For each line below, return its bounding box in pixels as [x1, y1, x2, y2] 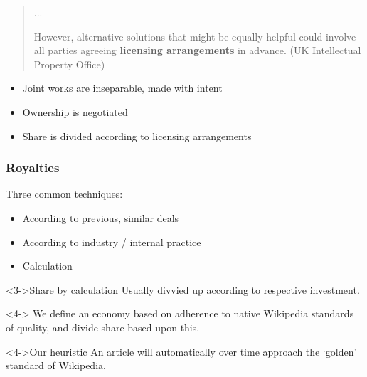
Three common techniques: [6, 186, 123, 201]
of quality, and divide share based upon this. [6, 319, 200, 334]
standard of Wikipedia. [6, 358, 106, 373]
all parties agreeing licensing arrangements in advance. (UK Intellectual [33, 43, 361, 58]
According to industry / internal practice [22, 234, 201, 249]
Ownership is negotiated [22, 104, 128, 119]
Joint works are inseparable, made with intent [22, 80, 223, 95]
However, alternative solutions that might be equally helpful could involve [33, 28, 356, 43]
